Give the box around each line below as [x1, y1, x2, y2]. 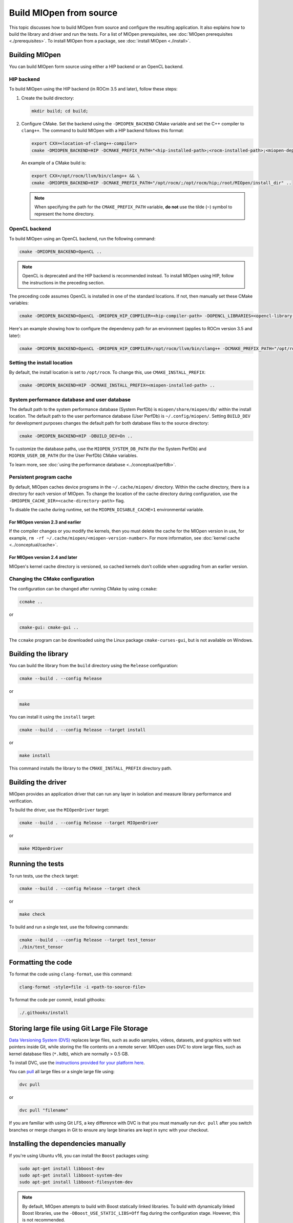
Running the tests [9, 860, 64, 868]
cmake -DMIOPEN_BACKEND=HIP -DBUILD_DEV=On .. [19, 433, 133, 439]
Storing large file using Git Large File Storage [9, 1024, 148, 1032]
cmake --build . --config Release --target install [19, 727, 146, 733]
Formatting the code [9, 958, 73, 967]
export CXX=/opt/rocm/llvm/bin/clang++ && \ [31, 173, 140, 179]
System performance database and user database [9, 396, 131, 403]
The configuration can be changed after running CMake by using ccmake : [9, 586, 158, 591]
